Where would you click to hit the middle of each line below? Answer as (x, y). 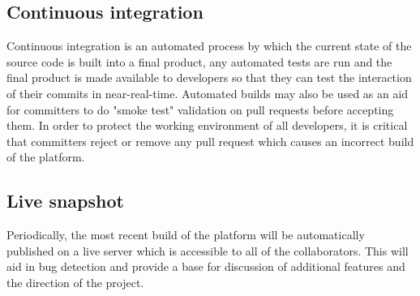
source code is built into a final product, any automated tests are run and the (199, 61)
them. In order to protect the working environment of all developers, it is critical (207, 125)
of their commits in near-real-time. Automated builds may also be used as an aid (208, 93)
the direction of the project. (75, 282)
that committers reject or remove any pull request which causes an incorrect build (210, 141)
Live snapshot (65, 201)
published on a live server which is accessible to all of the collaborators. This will (208, 250)
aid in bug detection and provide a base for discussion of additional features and (206, 266)
